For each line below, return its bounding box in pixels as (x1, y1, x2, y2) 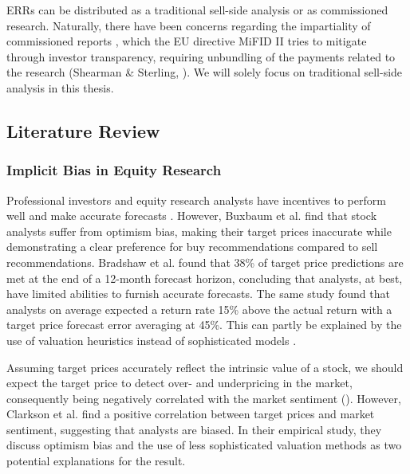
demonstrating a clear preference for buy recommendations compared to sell (6, 238, 378, 255)
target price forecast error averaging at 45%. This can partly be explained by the (6, 316, 402, 333)
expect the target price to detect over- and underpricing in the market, (6, 374, 353, 391)
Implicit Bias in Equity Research (6, 160, 222, 180)
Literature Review (6, 118, 160, 143)
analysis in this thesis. (6, 79, 114, 96)
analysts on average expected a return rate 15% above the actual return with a (6, 300, 392, 317)
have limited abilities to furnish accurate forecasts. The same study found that (6, 285, 390, 302)
